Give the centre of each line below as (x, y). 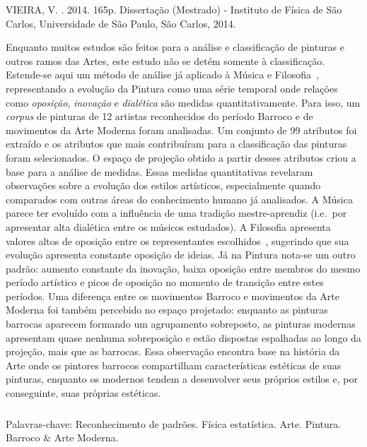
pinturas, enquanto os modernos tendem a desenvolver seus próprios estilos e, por (182, 379)
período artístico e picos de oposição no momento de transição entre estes (165, 282)
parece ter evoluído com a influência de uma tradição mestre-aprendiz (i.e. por (176, 213)
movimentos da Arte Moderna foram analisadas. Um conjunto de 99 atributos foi (181, 130)
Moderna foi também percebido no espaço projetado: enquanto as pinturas (167, 310)
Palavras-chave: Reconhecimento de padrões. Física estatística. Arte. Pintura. (174, 423)
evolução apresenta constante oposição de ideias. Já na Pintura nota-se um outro (181, 255)
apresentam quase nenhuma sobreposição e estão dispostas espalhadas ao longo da (183, 337)
